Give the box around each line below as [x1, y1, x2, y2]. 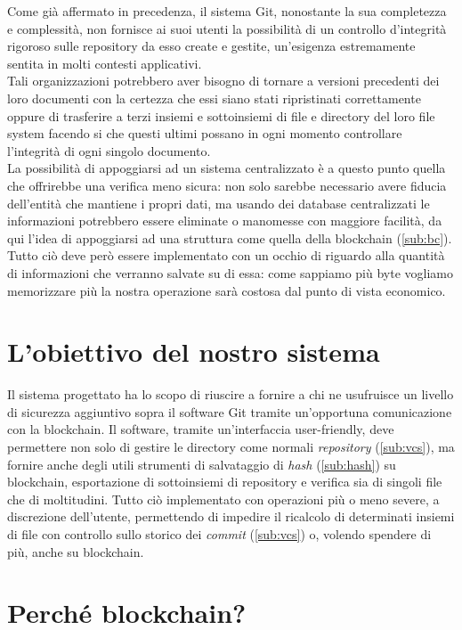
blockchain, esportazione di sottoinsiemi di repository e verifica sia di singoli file [7, 472, 442, 491]
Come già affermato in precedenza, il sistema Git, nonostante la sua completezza [7, 2, 447, 20]
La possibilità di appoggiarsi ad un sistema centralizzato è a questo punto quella [7, 159, 446, 177]
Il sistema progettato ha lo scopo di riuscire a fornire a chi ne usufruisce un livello [7, 385, 454, 404]
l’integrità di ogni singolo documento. [7, 141, 211, 160]
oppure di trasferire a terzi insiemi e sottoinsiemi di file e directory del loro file [7, 106, 435, 125]
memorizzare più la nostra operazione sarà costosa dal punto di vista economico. [7, 281, 446, 299]
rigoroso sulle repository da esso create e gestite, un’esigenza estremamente [7, 37, 416, 55]
